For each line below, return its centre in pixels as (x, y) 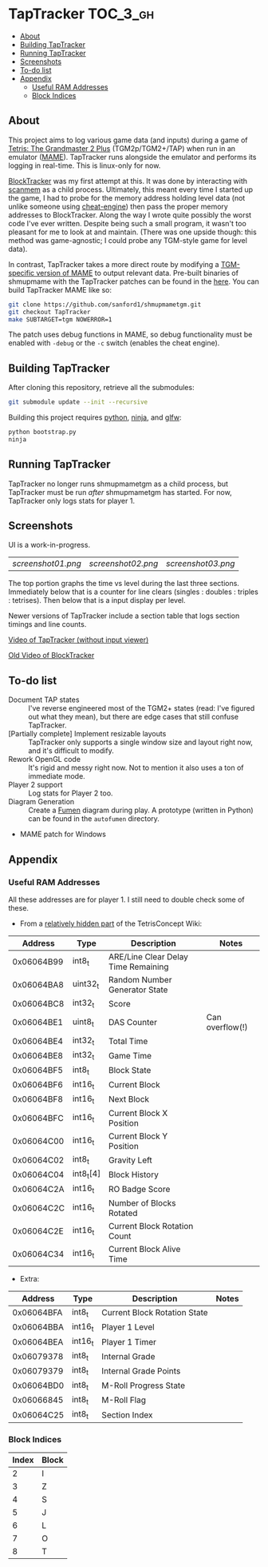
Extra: (30, 1278)
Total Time (128, 1041)
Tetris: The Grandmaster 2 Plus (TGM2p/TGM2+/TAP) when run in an (122, 148)
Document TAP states (44, 700)
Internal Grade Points (141, 1370)
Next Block (129, 1099)
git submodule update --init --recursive (78, 402)
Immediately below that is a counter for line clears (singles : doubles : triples (134, 592)
